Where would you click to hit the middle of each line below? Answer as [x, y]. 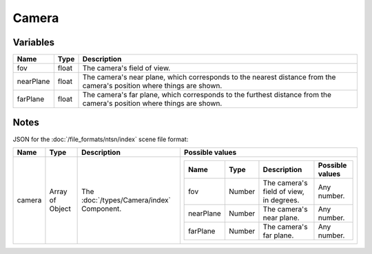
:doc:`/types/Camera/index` [126, 200]
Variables [34, 42]
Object [60, 209]
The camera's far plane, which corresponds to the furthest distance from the [207, 95]
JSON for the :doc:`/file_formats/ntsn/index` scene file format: [101, 139]
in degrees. [281, 200]
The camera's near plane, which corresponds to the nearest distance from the [209, 77]
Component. [102, 209]
